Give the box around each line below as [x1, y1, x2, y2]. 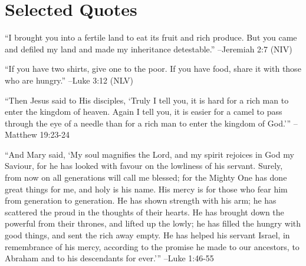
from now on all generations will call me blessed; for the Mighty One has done [5, 171, 287, 184]
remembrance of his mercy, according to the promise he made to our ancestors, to [5, 240, 300, 252]
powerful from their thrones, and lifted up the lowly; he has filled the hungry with [5, 217, 301, 230]
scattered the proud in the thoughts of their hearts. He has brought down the [5, 205, 284, 218]
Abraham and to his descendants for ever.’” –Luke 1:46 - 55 [5, 252, 214, 264]
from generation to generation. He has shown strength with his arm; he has [5, 194, 277, 207]
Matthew [5, 128, 37, 141]
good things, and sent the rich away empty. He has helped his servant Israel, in [5, 229, 290, 241]
